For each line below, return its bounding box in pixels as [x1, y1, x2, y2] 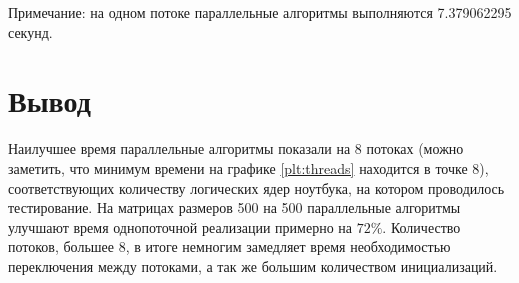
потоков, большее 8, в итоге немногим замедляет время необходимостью [8, 236, 451, 257]
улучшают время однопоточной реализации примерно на [8, 216, 353, 237]
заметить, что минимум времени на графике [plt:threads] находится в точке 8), [8, 157, 489, 178]
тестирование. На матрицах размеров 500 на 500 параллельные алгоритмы [8, 197, 461, 218]
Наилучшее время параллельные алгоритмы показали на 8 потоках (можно [8, 138, 464, 159]
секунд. [8, 21, 53, 42]
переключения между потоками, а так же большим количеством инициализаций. [8, 255, 498, 276]
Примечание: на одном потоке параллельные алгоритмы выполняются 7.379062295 [8, 2, 512, 22]
